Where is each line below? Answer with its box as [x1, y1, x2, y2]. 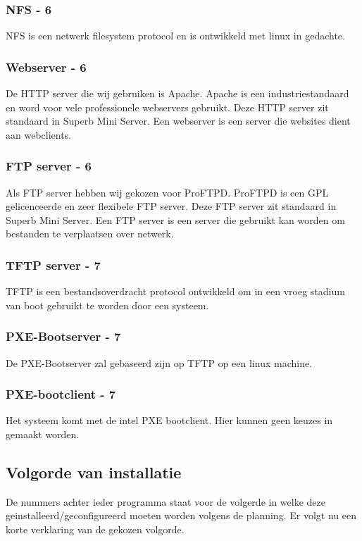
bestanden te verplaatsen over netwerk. [6, 226, 174, 241]
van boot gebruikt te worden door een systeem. [6, 297, 209, 312]
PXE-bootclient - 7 [6, 385, 116, 403]
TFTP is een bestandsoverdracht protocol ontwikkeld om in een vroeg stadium [6, 284, 345, 299]
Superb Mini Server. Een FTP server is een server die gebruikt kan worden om [6, 212, 345, 227]
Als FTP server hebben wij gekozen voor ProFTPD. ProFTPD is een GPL [6, 185, 329, 199]
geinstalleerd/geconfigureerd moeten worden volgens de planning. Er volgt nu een [6, 508, 356, 523]
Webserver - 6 [6, 58, 87, 75]
